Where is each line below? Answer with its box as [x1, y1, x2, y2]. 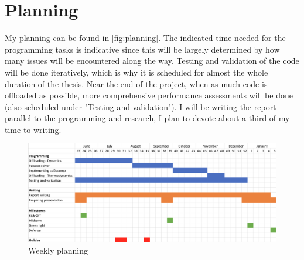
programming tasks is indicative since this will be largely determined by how [5, 43, 280, 55]
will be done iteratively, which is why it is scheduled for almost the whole [5, 66, 268, 78]
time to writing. [5, 123, 62, 135]
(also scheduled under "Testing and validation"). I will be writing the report [5, 100, 276, 112]
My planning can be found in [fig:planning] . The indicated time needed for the [5, 32, 286, 44]
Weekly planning [28, 244, 88, 256]
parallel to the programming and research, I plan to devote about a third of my [5, 112, 290, 124]
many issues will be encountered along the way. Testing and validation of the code [5, 54, 299, 67]
